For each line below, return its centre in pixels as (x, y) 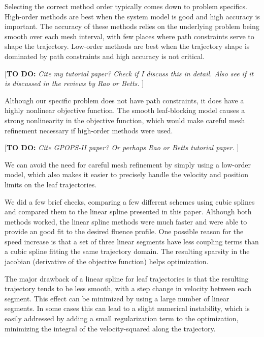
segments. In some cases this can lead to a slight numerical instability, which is (127, 308)
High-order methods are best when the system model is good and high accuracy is (133, 16)
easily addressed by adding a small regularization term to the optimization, (122, 318)
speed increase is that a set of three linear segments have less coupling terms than (132, 241)
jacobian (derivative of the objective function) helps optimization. (107, 261)
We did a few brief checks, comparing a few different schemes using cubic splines (130, 201)
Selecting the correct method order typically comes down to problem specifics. (126, 6)
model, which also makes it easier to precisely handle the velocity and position (126, 174)
